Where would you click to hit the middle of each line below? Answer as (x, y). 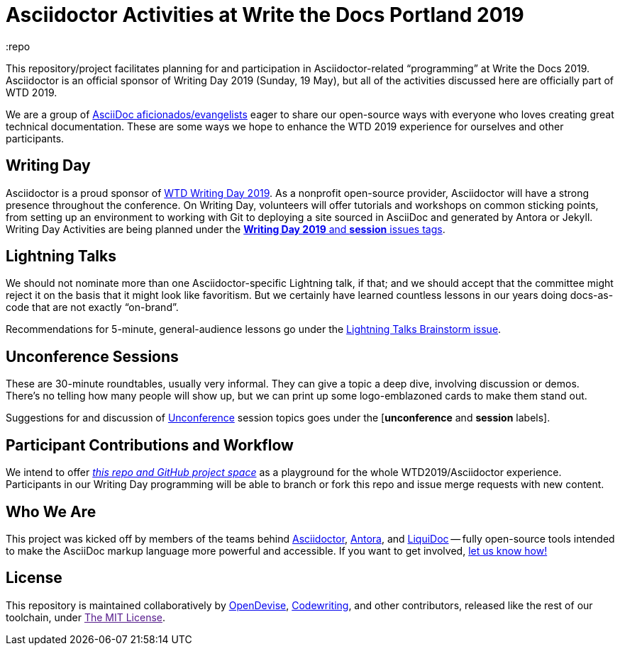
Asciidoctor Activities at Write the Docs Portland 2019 (265, 15)
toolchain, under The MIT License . (86, 617)
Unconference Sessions (92, 356)
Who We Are (51, 511)
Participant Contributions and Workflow (150, 445)
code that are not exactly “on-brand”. (92, 307)
